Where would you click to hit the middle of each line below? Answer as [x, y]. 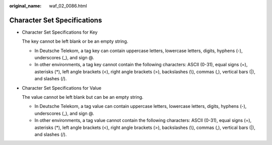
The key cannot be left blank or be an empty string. [75, 41]
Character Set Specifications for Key [60, 32]
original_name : [25, 6]
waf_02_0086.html [68, 6]
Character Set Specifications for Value [62, 88]
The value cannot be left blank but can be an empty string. [83, 97]
